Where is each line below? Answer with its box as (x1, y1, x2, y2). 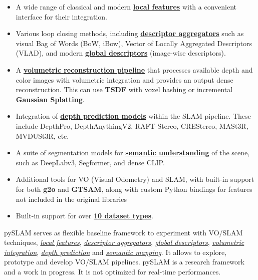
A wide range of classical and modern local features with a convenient (16, 2, 236, 12)
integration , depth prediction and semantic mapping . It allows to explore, (4, 246, 227, 257)
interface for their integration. (16, 11, 107, 22)
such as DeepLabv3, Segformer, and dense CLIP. (16, 157, 165, 167)
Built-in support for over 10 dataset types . (16, 210, 154, 221)
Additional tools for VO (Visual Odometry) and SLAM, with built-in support (16, 174, 254, 184)
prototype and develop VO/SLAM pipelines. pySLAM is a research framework (4, 256, 244, 267)
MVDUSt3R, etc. (16, 130, 69, 141)
